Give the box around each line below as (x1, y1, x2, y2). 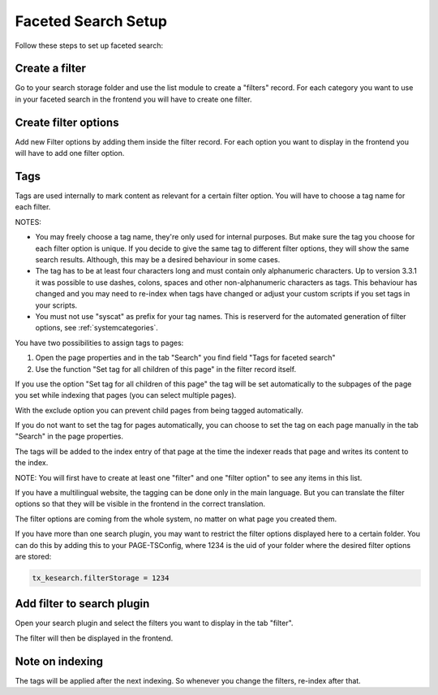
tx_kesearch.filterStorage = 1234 (32, 573, 170, 582)
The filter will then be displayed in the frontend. (15, 633, 174, 643)
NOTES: (15, 217, 42, 227)
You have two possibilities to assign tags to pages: (15, 338, 184, 347)
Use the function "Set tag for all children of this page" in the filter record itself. (35, 364, 296, 373)
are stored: (15, 551, 52, 561)
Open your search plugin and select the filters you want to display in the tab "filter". (15, 618, 294, 628)
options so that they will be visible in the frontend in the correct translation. (15, 499, 266, 509)
